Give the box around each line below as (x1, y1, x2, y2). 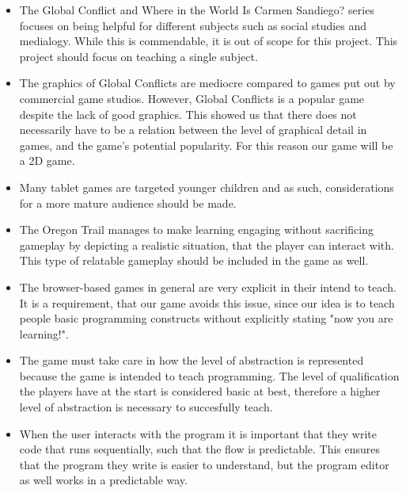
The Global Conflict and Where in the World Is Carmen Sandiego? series (19, 2, 374, 17)
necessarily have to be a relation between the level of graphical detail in (19, 121, 367, 138)
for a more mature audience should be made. (19, 194, 237, 211)
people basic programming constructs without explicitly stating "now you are (19, 310, 393, 327)
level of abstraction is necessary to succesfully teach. (19, 399, 273, 415)
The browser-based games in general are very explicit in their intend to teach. (19, 278, 397, 295)
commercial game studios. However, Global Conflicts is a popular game (19, 90, 365, 106)
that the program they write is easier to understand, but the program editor (19, 456, 389, 472)
